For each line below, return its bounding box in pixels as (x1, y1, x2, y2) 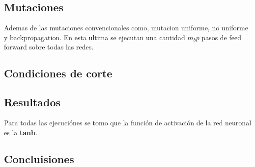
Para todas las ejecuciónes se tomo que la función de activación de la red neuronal (4, 117, 252, 127)
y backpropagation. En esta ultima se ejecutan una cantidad (4, 32, 185, 42)
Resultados (4, 95, 60, 110)
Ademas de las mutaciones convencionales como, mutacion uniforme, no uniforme (4, 23, 248, 33)
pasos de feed (201, 32, 241, 42)
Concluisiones (4, 151, 74, 166)
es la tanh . (4, 127, 37, 137)
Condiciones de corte (4, 66, 113, 81)
